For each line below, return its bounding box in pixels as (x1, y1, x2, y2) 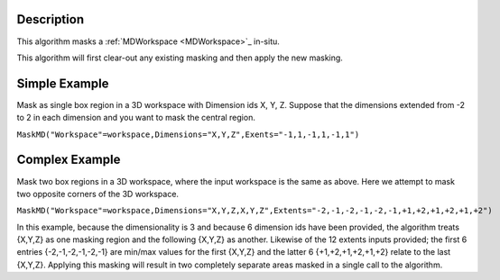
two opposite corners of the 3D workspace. (16, 188, 180, 199)
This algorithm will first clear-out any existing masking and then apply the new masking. (16, 52, 343, 63)
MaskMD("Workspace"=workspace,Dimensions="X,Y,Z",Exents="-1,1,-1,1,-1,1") (16, 129, 360, 140)
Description (16, 12, 85, 27)
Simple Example (16, 76, 109, 91)
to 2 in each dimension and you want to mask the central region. (16, 113, 256, 123)
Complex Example (16, 152, 121, 167)
